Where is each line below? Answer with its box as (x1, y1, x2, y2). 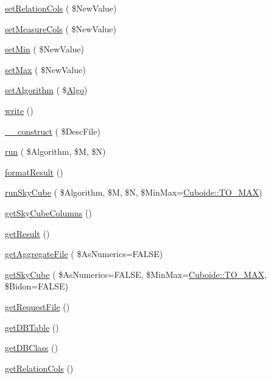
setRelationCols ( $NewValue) (5, 2, 117, 14)
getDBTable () (5, 321, 59, 333)
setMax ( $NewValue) (5, 63, 86, 76)
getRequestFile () (5, 300, 70, 313)
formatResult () (5, 165, 63, 178)
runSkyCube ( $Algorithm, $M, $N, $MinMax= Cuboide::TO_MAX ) (5, 186, 262, 199)
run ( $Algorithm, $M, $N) (5, 145, 106, 158)
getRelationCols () (5, 361, 74, 374)
